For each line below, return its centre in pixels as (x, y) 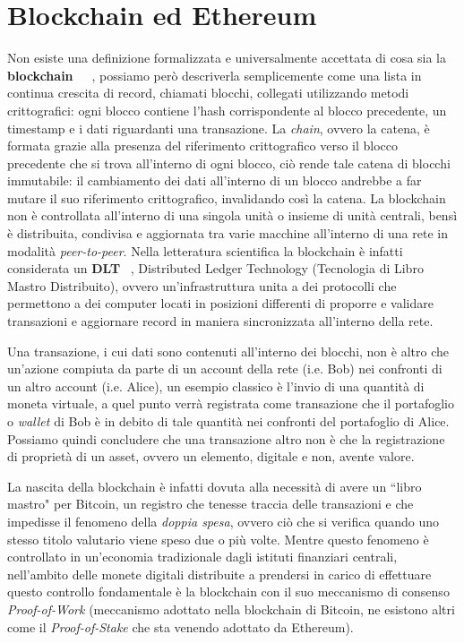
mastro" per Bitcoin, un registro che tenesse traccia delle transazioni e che (211, 504)
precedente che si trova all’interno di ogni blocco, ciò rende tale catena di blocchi (229, 163)
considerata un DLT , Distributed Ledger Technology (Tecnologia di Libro (215, 268)
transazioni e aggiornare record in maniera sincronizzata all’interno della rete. (220, 321)
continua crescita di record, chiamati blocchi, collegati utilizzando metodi (208, 93)
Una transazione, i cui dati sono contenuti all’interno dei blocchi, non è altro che (228, 351)
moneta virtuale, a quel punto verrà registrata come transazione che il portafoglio (231, 403)
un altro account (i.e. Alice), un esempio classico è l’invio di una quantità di (216, 386)
